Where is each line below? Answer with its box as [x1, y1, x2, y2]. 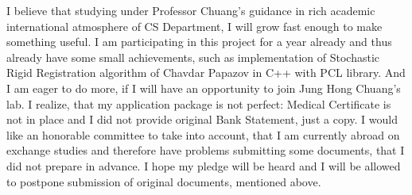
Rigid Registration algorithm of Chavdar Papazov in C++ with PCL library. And [6, 64, 406, 81]
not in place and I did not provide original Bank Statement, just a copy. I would [6, 111, 398, 128]
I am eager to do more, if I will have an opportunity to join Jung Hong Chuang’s [6, 79, 401, 96]
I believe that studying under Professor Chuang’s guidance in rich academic [6, 2, 375, 18]
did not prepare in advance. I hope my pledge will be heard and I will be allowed [6, 157, 401, 174]
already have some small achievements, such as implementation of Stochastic [6, 48, 380, 65]
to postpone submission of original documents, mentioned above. [6, 173, 321, 189]
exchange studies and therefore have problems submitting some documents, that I [6, 142, 405, 159]
